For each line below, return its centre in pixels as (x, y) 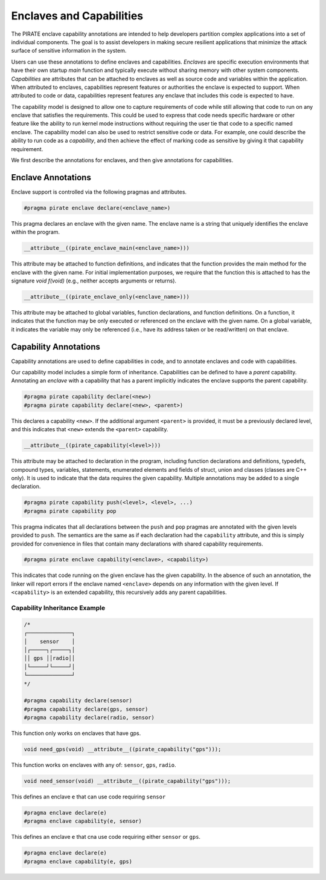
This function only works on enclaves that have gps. (76, 733)
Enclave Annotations (51, 178)
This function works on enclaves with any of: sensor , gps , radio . (94, 765)
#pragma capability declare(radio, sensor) (89, 718)
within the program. (36, 232)
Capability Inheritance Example (58, 608)
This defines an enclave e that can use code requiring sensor (88, 797)
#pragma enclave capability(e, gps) (78, 861)
